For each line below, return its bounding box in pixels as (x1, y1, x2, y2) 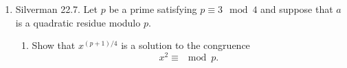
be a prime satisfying (109, 2, 197, 16)
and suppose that (260, 2, 333, 16)
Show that (32, 38, 76, 52)
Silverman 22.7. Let (15, 2, 98, 16)
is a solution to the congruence (121, 38, 250, 52)
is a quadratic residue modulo (15, 15, 141, 29)
